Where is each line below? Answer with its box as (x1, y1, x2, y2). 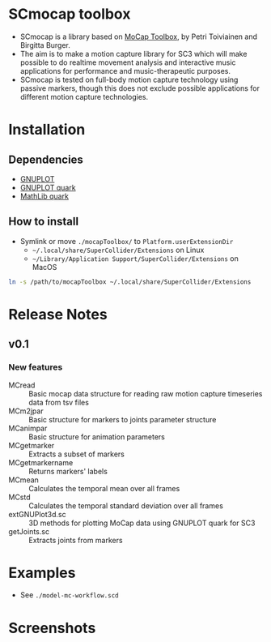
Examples (8, 563, 76, 582)
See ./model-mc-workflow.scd (19, 590, 119, 600)
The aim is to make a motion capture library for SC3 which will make (19, 49, 248, 58)
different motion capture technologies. (19, 92, 149, 101)
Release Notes (8, 305, 108, 323)
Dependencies (8, 152, 83, 166)
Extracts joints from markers (28, 535, 123, 545)
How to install (8, 215, 79, 229)
